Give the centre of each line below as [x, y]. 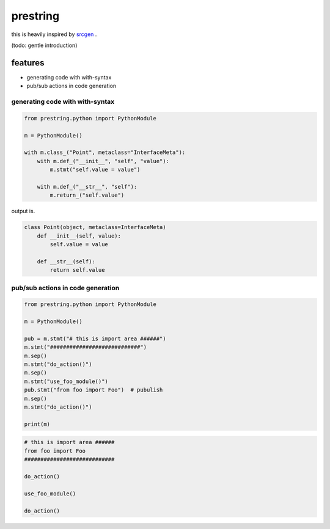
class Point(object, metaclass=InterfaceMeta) [95, 227]
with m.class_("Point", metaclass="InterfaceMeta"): [105, 152]
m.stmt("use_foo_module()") [66, 381]
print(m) [37, 424]
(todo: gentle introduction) [44, 45]
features [28, 63]
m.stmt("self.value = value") [95, 170]
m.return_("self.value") [87, 195]
